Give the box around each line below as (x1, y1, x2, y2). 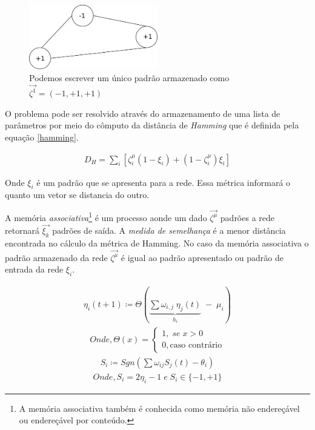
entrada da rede (5, 263, 64, 276)
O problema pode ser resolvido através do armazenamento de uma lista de (5, 107, 280, 119)
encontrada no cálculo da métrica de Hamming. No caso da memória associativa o (5, 237, 309, 250)
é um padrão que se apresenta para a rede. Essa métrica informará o (36, 176, 291, 188)
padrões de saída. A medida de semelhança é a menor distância (52, 224, 286, 237)
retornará (5, 224, 39, 237)
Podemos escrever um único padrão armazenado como (29, 71, 230, 84)
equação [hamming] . (5, 130, 79, 143)
